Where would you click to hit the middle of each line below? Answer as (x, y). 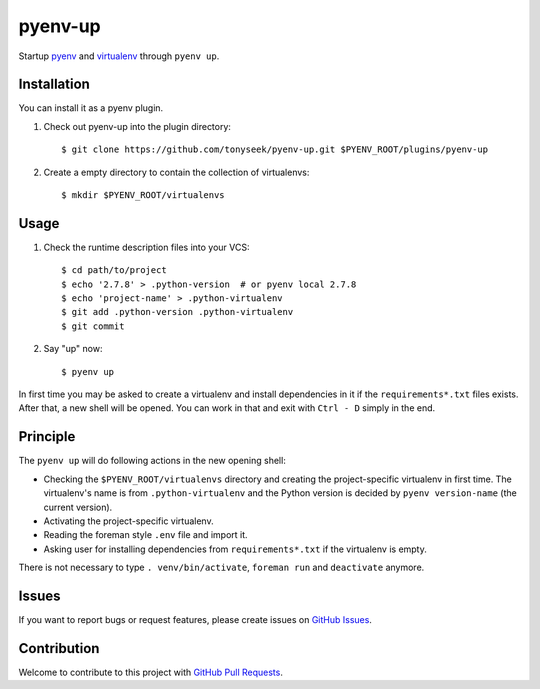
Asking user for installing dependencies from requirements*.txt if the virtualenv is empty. (235, 549)
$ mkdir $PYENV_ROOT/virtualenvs (143, 195)
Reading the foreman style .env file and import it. (146, 535)
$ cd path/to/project (114, 270)
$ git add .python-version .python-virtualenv (177, 312)
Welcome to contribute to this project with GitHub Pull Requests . (151, 672)
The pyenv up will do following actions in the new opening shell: (152, 461)
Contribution (59, 648)
